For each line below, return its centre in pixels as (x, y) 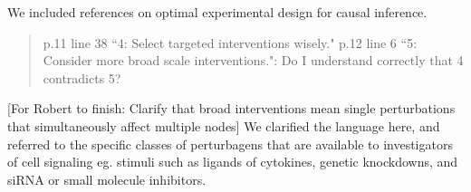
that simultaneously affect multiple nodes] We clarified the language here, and (224, 125)
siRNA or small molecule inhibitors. (107, 179)
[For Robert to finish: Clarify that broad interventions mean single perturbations (231, 108)
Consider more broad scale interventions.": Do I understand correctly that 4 (253, 60)
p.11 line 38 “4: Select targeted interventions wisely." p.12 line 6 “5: (230, 42)
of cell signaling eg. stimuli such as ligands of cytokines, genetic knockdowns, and (233, 162)
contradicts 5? (82, 77)
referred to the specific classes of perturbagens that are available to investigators (230, 144)
